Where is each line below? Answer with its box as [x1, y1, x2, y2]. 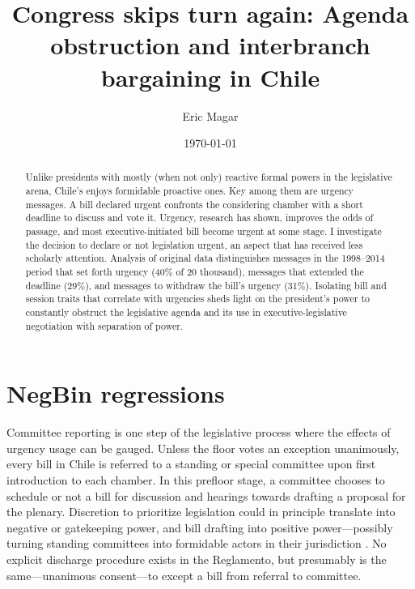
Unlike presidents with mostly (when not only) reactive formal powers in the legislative [25, 170, 392, 184]
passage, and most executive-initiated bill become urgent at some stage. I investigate [25, 224, 382, 238]
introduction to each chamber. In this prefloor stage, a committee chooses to [6, 472, 385, 489]
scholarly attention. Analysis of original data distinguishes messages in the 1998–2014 [25, 251, 385, 265]
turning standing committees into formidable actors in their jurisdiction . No [6, 535, 387, 552]
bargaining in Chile [100, 60, 320, 93]
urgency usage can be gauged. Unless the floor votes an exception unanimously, [6, 439, 400, 456]
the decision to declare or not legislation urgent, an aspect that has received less [25, 237, 363, 251]
